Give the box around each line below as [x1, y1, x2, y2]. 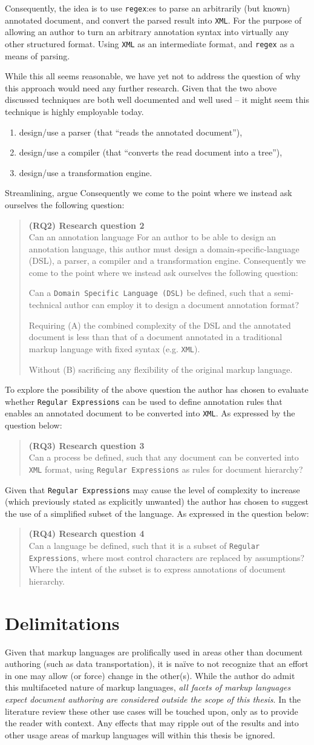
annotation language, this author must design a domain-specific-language [28, 242, 299, 255]
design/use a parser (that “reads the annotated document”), [19, 125, 243, 138]
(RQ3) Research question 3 [28, 439, 145, 451]
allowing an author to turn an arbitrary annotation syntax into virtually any [5, 25, 289, 38]
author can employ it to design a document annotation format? [64, 298, 299, 311]
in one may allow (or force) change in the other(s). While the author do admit [5, 669, 295, 681]
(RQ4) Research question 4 [28, 527, 145, 540]
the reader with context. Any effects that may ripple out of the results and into [5, 717, 299, 729]
